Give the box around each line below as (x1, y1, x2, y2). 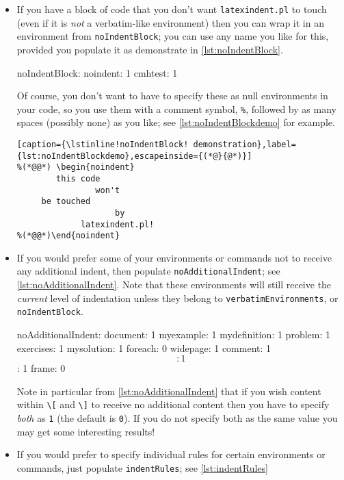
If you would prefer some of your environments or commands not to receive (16, 250, 332, 264)
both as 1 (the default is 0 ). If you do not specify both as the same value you (16, 411, 338, 425)
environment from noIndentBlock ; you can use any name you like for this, (16, 29, 329, 43)
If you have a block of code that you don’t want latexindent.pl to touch (16, 2, 327, 16)
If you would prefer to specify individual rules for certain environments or (16, 447, 326, 462)
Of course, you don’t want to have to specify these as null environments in (16, 88, 328, 103)
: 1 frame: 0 (16, 361, 66, 375)
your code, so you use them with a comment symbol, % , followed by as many (16, 101, 336, 116)
